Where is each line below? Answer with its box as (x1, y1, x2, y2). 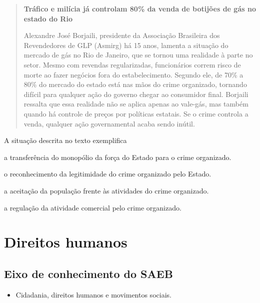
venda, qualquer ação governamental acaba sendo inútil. (23, 118, 195, 128)
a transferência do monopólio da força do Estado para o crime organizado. (4, 151, 231, 162)
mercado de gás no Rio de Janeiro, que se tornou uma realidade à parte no (23, 49, 253, 60)
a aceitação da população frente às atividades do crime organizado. (4, 185, 209, 195)
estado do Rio (23, 13, 72, 23)
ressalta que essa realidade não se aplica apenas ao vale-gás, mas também (23, 98, 248, 109)
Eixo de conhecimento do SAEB (4, 265, 173, 281)
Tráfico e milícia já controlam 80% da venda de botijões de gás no (23, 3, 256, 13)
